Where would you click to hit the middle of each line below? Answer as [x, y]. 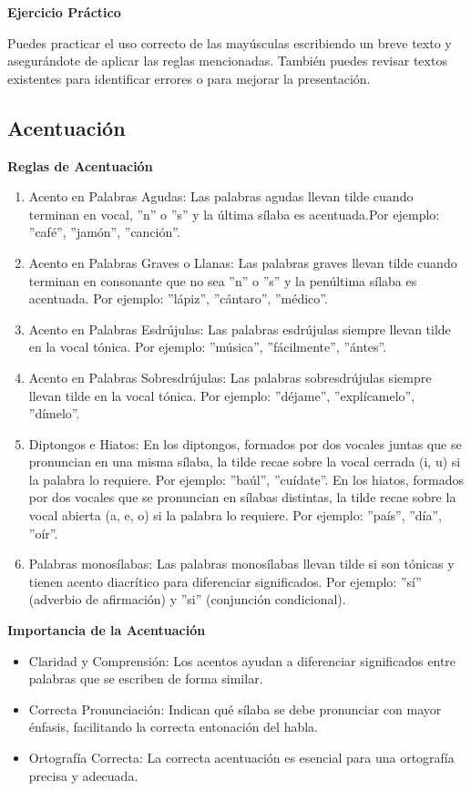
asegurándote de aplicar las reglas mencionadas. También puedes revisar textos [227, 61]
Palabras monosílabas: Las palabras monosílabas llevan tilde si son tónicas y [241, 564]
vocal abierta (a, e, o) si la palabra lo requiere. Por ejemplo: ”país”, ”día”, [235, 515]
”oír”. [43, 533]
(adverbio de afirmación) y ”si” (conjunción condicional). [187, 599]
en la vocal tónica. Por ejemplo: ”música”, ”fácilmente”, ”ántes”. [208, 347]
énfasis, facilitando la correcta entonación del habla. [173, 727]
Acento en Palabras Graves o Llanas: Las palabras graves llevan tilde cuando [243, 262]
